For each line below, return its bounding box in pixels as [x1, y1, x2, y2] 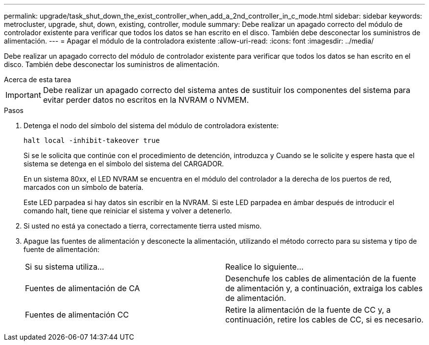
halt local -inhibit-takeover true [24, 137, 160, 144]
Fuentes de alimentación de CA [25, 283, 140, 293]
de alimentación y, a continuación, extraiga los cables [225, 283, 423, 293]
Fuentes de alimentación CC [25, 310, 129, 320]
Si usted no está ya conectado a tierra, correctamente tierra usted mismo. [24, 222, 262, 230]
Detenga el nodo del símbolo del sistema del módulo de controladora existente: [24, 121, 279, 130]
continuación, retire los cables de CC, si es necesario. [225, 315, 424, 324]
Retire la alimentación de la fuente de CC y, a [225, 305, 391, 315]
